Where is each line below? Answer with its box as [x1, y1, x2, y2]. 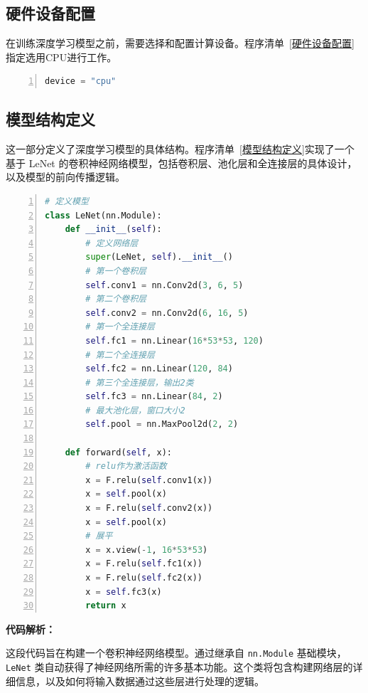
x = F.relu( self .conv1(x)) [85, 475, 213, 485]
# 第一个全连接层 [85, 322, 155, 332]
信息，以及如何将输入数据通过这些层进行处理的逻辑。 [15, 673, 264, 688]
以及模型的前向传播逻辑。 [6, 169, 125, 184]
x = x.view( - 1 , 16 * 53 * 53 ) [85, 544, 208, 555]
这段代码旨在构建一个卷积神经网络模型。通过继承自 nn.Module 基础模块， [6, 645, 347, 660]
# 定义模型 [45, 196, 89, 206]
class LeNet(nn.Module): [45, 210, 162, 221]
